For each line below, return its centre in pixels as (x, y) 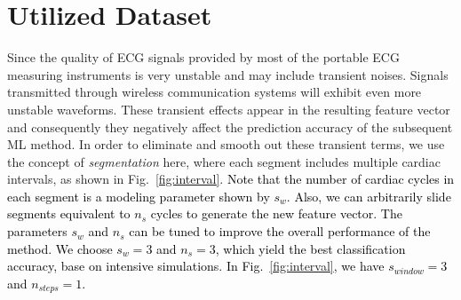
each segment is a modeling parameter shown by (139, 196)
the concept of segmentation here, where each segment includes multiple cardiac (224, 161)
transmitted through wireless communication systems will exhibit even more (215, 92)
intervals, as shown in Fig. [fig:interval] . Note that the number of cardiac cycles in (231, 179)
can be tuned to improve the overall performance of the (280, 231)
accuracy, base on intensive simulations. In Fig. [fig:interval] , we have (196, 266)
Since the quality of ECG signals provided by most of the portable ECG (203, 57)
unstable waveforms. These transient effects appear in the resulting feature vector (229, 109)
